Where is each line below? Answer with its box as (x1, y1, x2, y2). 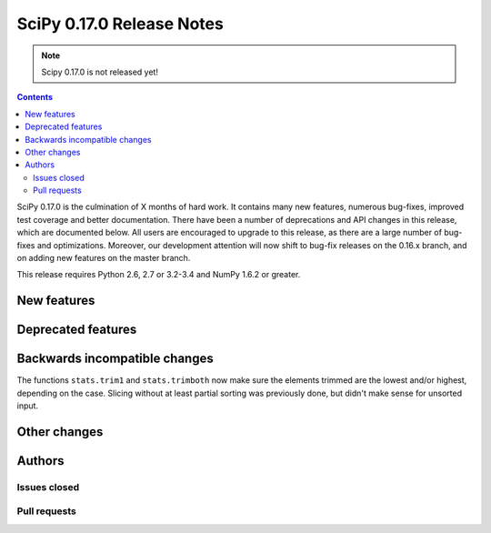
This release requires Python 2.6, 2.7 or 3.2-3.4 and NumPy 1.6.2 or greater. (16, 269, 301, 280)
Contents (16, 92, 54, 103)
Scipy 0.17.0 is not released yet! (41, 66, 159, 77)
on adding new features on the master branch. (16, 253, 191, 264)
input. (16, 400, 39, 411)
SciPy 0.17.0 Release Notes (16, 14, 225, 34)
